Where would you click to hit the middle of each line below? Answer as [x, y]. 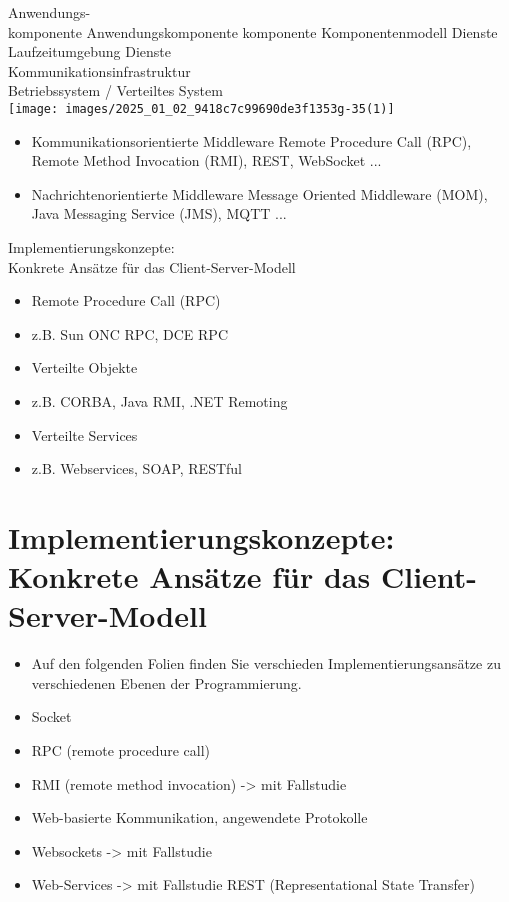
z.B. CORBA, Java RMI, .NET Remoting [159, 400]
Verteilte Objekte [84, 367]
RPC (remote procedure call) [121, 750]
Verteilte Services [84, 434]
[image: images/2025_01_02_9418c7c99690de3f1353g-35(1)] [201, 108]
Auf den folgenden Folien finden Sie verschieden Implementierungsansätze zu [266, 663]
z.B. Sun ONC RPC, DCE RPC [129, 333]
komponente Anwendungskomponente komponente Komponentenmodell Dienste [253, 31]
